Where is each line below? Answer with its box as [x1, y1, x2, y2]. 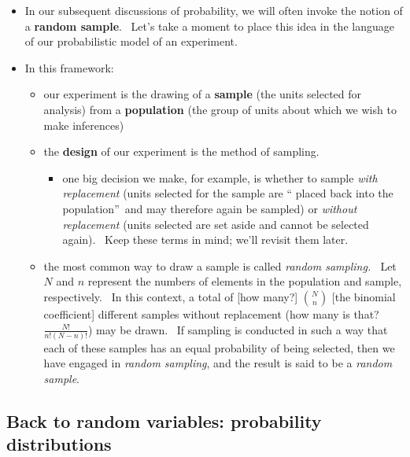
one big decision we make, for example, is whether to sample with [62, 169, 378, 186]
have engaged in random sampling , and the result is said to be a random [43, 355, 393, 371]
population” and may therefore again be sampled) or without [62, 200, 357, 216]
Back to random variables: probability [6, 408, 322, 433]
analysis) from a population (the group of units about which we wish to [43, 101, 397, 117]
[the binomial [331, 288, 396, 304]
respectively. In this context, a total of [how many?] [43, 288, 298, 304]
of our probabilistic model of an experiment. [24, 33, 238, 50]
